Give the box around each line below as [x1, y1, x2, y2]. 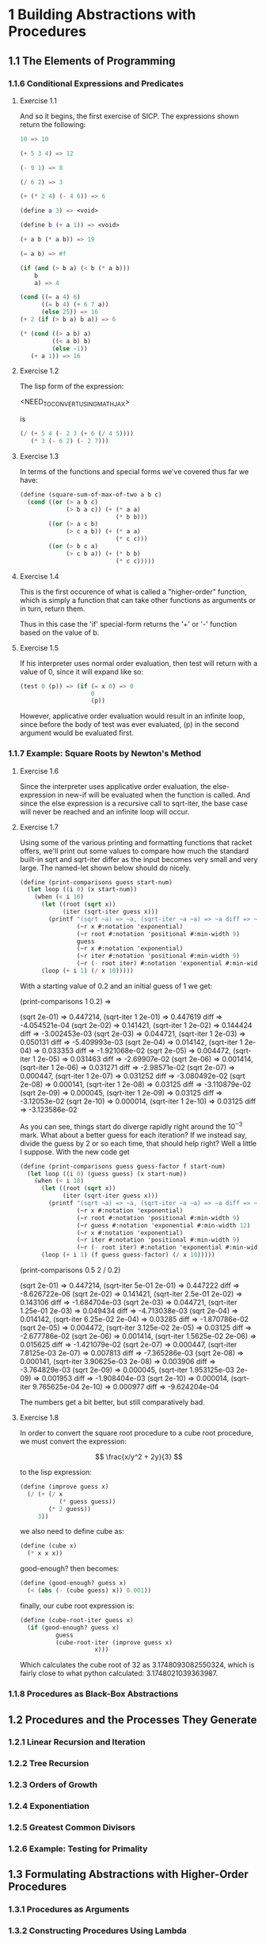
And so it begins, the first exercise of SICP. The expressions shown [19, 111, 239, 121]
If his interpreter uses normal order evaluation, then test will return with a [19, 658, 258, 668]
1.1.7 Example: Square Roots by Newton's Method [8, 748, 202, 759]
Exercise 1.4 [19, 571, 59, 581]
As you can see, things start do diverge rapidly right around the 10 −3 [19, 1120, 243, 1131]
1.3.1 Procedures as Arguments [8, 1904, 130, 1915]
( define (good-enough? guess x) [19, 1579, 127, 1587]
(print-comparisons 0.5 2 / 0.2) [19, 1266, 121, 1274]
